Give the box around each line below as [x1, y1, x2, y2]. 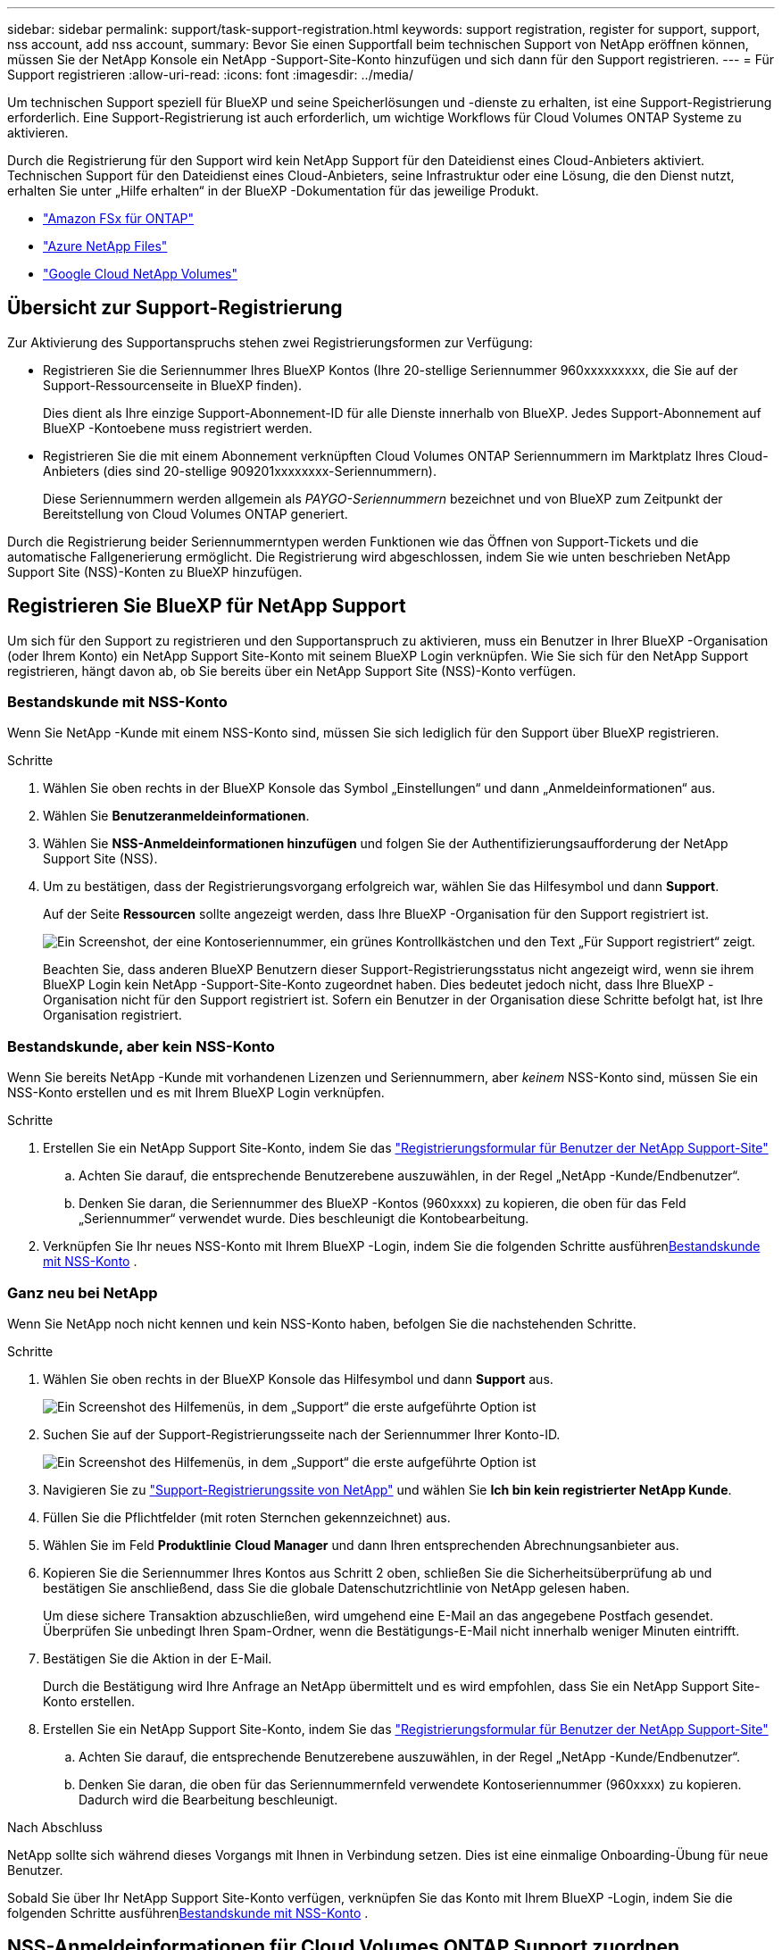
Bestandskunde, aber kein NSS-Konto [7, 1037, 275, 1055]
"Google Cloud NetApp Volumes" [43, 266, 238, 281]
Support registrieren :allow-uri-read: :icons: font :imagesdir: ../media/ [7, 67, 413, 82]
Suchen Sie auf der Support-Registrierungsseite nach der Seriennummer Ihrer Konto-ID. [43, 1426, 561, 1442]
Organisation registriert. [43, 1007, 182, 1023]
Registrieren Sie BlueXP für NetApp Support [7, 595, 406, 618]
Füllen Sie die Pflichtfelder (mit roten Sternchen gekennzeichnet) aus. [43, 1509, 451, 1525]
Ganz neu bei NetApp [7, 1283, 158, 1302]
